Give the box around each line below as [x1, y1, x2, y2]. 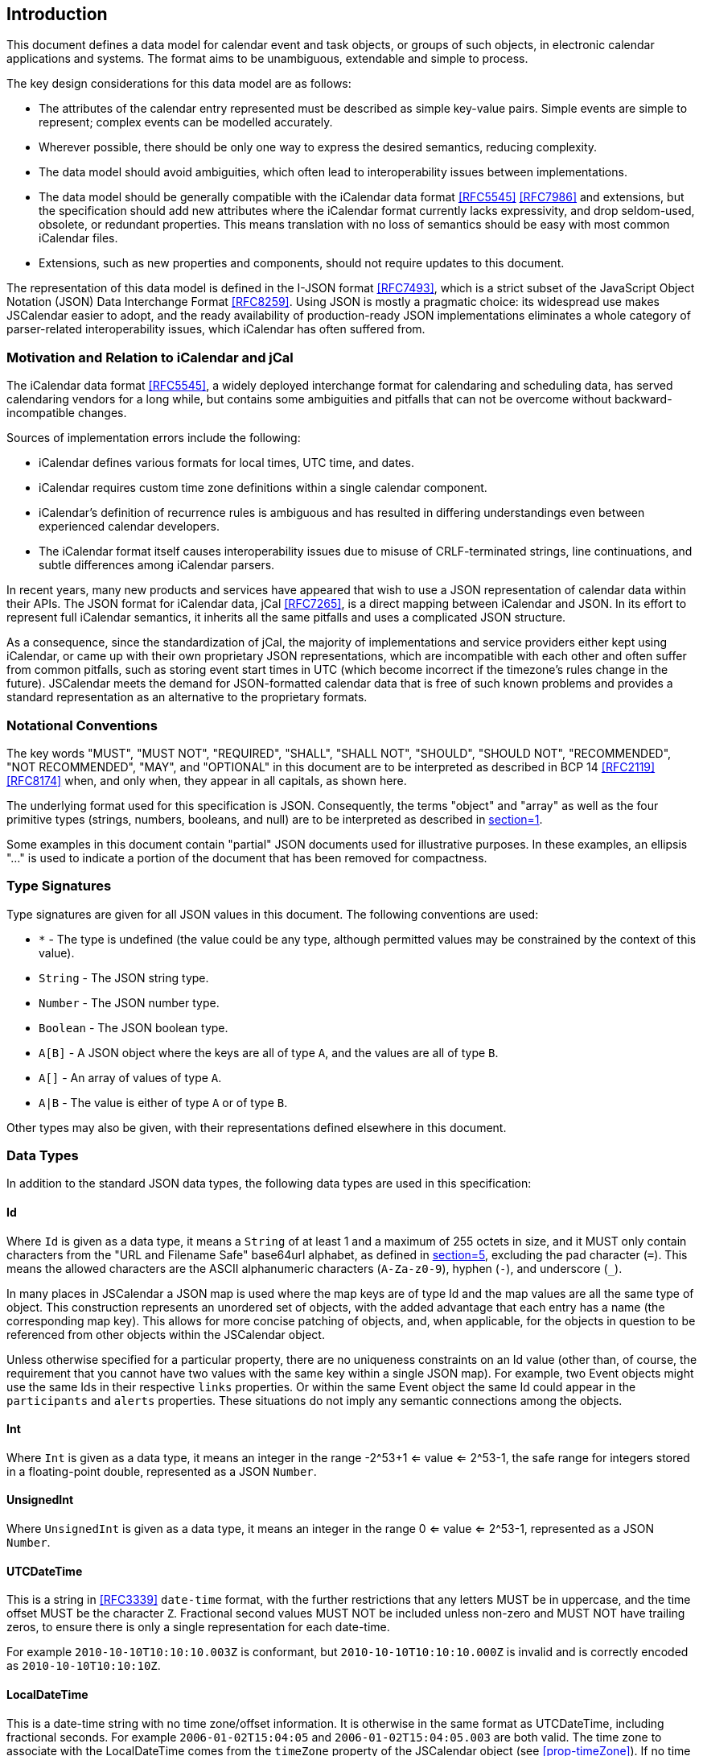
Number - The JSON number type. [39, 995, 220, 1010]
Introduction [6, 4, 108, 24]
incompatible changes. [6, 406, 127, 420]
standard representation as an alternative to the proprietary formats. [6, 690, 368, 704]
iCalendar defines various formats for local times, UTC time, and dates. [39, 456, 414, 470]
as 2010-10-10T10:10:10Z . [6, 1659, 161, 1673]
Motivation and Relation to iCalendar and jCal [6, 349, 294, 366]
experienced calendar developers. [39, 519, 220, 534]
